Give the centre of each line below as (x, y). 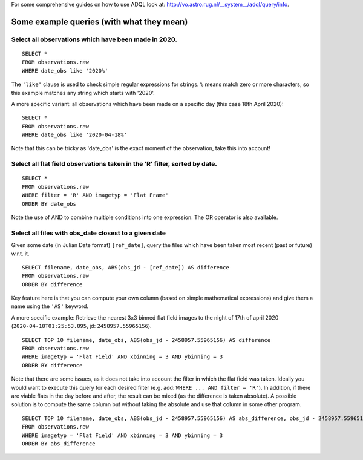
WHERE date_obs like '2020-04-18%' (75, 135)
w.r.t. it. (20, 254)
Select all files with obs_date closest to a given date (89, 233)
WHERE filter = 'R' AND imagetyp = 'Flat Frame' (95, 195)
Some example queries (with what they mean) (100, 21)
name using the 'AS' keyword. (50, 306)
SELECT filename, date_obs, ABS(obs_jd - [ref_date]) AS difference (126, 267)
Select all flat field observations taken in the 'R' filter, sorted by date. (114, 164)
